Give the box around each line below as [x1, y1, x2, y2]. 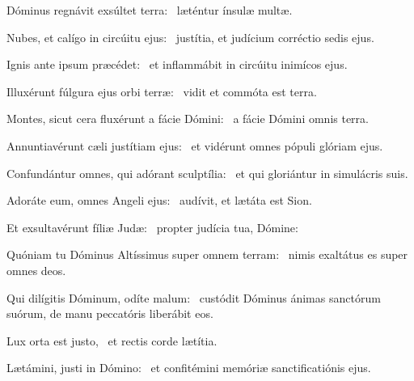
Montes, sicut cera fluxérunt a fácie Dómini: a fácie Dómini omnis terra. [6, 110, 369, 127]
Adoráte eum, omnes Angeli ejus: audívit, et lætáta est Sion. [6, 192, 312, 209]
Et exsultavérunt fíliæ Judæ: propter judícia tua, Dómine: [6, 218, 298, 235]
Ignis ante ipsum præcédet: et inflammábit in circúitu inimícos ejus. [6, 56, 348, 73]
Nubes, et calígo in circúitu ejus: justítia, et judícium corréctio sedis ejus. [6, 28, 374, 45]
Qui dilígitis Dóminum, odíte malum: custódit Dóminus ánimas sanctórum [6, 289, 381, 306]
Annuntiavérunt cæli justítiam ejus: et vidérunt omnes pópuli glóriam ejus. [6, 137, 383, 154]
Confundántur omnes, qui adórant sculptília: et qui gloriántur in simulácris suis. [6, 164, 408, 181]
